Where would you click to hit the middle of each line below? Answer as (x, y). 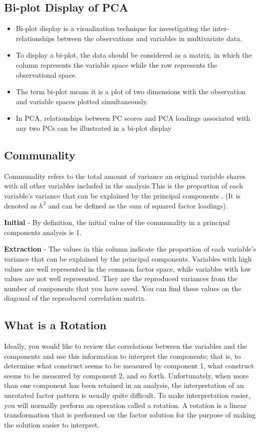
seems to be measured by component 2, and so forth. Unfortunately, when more (126, 375)
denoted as (21, 205)
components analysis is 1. (43, 232)
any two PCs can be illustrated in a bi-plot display (94, 128)
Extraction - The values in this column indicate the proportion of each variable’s (130, 249)
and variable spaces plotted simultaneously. (82, 101)
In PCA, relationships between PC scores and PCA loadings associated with (133, 118)
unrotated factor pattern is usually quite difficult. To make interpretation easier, (127, 395)
